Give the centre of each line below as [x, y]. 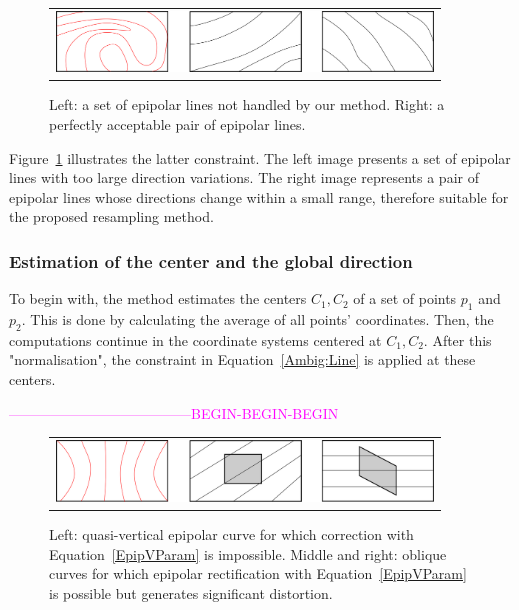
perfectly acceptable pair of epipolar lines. [177, 124]
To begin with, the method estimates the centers [158, 298]
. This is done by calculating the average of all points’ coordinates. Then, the [257, 319]
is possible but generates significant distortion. [191, 592]
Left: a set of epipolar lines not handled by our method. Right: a [247, 104]
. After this [457, 339]
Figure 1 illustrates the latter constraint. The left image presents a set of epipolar [260, 157]
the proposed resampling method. [111, 216]
